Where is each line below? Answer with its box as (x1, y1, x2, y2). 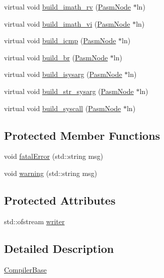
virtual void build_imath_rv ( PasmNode (4, 2, 131, 12)
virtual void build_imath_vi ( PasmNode (4, 18, 130, 29)
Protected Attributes (4, 192, 116, 208)
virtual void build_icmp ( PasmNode (4, 35, 116, 46)
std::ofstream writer (4, 216, 65, 226)
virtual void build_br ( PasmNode (4, 52, 108, 62)
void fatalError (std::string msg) (4, 151, 104, 161)
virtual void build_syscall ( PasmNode (4, 103, 121, 113)
